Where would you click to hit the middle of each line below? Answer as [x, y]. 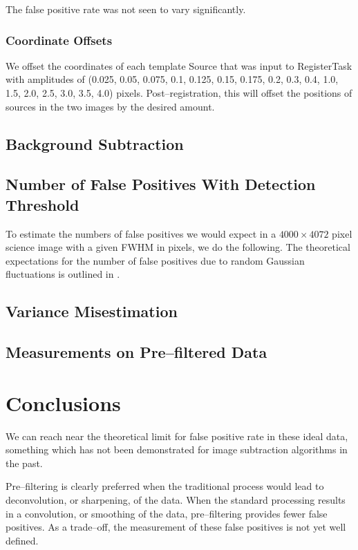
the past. [24, 463]
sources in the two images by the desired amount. [110, 106]
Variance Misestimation [92, 311]
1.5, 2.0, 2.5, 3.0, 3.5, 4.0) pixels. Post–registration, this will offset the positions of [179, 93]
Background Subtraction [95, 143]
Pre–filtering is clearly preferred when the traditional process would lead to [165, 486]
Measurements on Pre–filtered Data [136, 352]
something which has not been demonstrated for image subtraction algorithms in [177, 449]
